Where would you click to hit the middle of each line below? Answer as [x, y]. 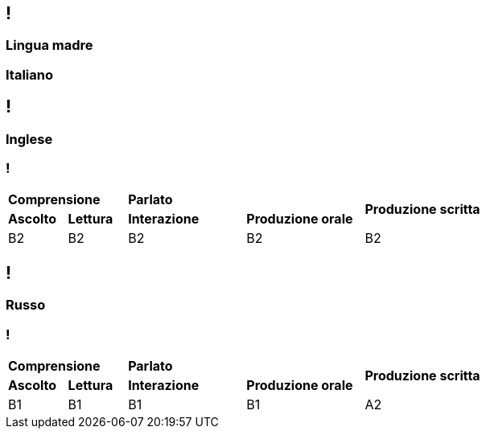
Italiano [29, 74]
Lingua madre [49, 45]
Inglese [29, 139]
